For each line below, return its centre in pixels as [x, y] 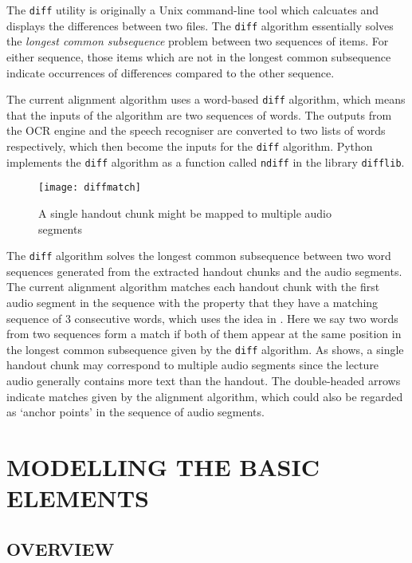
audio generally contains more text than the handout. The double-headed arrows [204, 380]
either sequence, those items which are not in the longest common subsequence [199, 56]
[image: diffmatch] [90, 188]
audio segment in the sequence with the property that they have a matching [192, 302]
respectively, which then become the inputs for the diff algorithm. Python [190, 146]
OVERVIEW [61, 548]
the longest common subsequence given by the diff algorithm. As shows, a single [205, 349]
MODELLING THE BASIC [163, 466]
